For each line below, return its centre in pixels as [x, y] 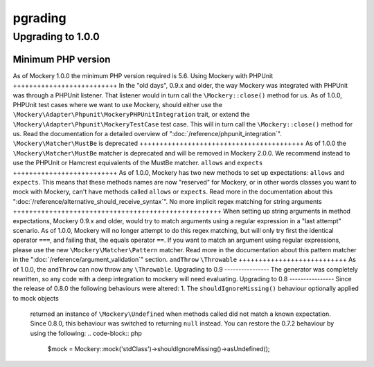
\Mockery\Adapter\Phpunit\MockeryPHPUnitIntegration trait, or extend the [131, 115]
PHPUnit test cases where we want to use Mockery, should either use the [118, 104]
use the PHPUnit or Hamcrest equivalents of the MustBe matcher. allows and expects [138, 163]
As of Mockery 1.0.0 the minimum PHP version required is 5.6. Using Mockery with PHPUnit [143, 75]
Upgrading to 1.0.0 [56, 37]
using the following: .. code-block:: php [86, 333]
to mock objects [36, 298]
